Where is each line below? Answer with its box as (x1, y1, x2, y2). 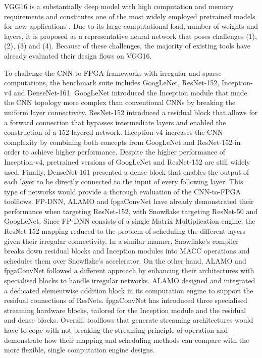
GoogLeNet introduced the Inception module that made (74, 87, 247, 97)
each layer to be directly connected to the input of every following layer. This (4, 176, 243, 187)
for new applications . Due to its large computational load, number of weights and (4, 21, 258, 31)
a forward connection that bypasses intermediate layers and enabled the (4, 117, 226, 127)
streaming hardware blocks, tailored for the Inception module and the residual (4, 304, 246, 315)
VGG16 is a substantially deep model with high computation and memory (4, 1, 234, 11)
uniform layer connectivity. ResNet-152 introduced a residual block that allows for (4, 107, 258, 117)
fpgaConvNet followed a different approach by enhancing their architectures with (4, 265, 254, 276)
